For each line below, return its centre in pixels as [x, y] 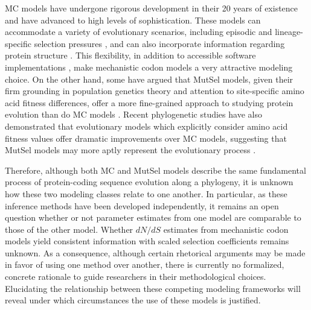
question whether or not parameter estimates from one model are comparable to [153, 217]
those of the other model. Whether [69, 229]
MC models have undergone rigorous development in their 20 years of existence [152, 8]
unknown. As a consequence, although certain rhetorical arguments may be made [155, 252]
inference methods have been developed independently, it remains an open [142, 205]
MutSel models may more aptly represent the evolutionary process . [130, 150]
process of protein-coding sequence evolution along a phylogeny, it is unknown [149, 182]
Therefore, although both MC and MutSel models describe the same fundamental [155, 170]
